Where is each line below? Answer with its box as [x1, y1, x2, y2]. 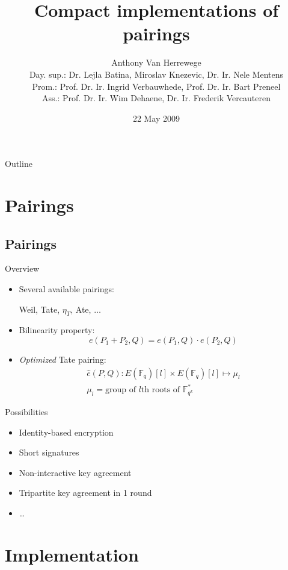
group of [105, 386, 136, 395]
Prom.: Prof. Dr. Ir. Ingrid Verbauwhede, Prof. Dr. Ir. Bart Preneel [32, 80, 281, 92]
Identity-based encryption [19, 425, 114, 438]
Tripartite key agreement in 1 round [19, 486, 152, 499]
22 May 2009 [132, 111, 180, 124]
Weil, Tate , [19, 302, 60, 315]
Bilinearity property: [19, 324, 95, 336]
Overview [5, 262, 40, 275]
